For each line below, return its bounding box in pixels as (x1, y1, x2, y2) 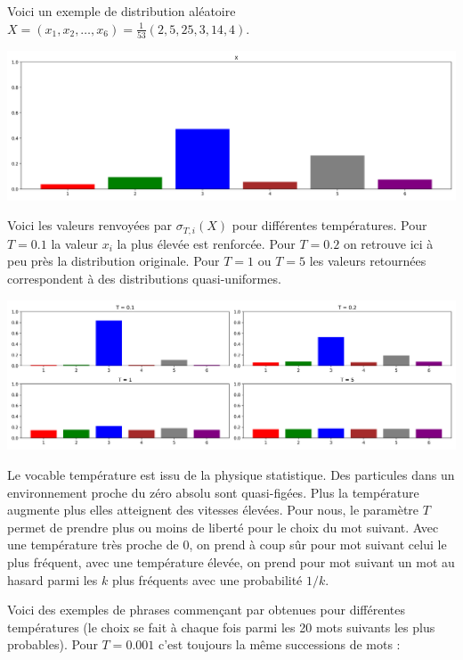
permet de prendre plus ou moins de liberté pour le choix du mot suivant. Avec (7, 517, 439, 536)
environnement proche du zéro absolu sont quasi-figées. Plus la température (7, 483, 419, 501)
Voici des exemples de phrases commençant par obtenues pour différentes (7, 600, 406, 619)
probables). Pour (7, 635, 98, 654)
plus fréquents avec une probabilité (111, 570, 303, 589)
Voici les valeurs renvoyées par (7, 216, 173, 235)
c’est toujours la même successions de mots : (158, 635, 401, 654)
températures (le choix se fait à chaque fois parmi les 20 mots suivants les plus (7, 617, 435, 636)
